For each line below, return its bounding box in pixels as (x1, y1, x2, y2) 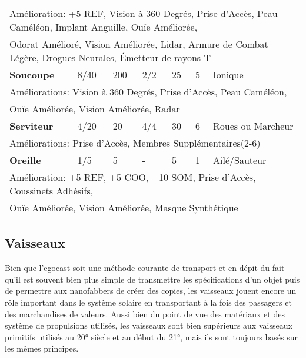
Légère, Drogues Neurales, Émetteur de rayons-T (9, 51, 211, 64)
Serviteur (9, 119, 54, 132)
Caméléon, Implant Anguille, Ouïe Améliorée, (9, 20, 198, 34)
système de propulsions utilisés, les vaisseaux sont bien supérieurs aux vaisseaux (5, 319, 292, 332)
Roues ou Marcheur (213, 119, 294, 132)
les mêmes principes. (5, 342, 79, 354)
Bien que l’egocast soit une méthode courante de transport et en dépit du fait (5, 261, 285, 274)
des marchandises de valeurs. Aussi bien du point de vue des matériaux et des (5, 307, 285, 320)
